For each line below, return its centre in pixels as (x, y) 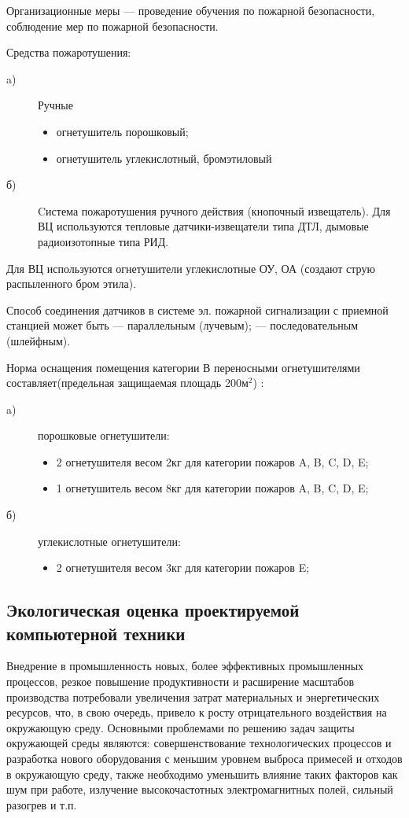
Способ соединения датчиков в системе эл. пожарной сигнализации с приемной (197, 310)
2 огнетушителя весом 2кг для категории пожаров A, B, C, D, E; (212, 461)
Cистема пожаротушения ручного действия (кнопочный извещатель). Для (214, 210)
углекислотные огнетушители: (109, 541)
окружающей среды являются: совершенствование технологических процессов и (199, 743)
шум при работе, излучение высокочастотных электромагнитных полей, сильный (200, 789)
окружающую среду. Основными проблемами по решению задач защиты (181, 727)
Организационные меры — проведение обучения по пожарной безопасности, (191, 10)
